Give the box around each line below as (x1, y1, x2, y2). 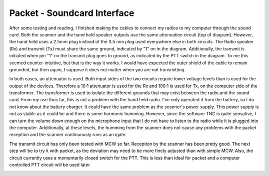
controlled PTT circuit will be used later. (9, 162, 91, 168)
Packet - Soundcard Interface (9, 7, 134, 18)
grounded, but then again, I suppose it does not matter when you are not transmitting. (9, 66, 186, 72)
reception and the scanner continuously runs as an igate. (9, 132, 127, 138)
